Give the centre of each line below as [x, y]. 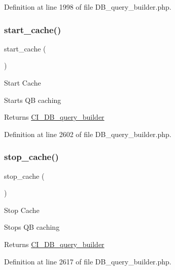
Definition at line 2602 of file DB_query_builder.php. [88, 134]
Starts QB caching [33, 100]
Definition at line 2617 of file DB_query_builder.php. [88, 261]
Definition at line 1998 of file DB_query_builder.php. [88, 7]
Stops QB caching [32, 227]
